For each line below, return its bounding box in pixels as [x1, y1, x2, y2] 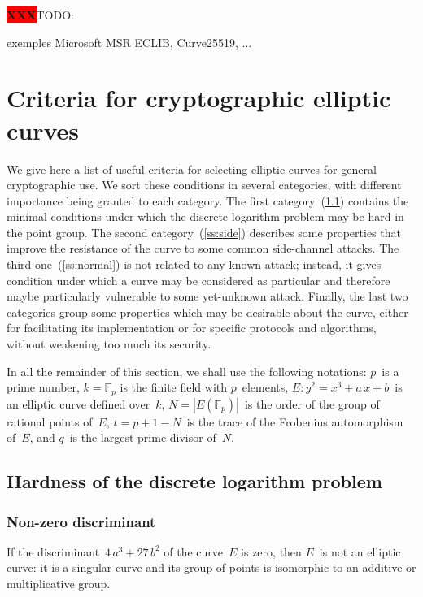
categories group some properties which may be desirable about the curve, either [7, 303, 408, 320]
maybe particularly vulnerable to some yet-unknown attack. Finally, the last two [7, 288, 408, 305]
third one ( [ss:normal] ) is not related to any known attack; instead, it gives [7, 256, 382, 273]
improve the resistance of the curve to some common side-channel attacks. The [7, 240, 399, 257]
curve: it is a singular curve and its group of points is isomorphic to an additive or [7, 559, 416, 576]
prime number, [7, 379, 80, 396]
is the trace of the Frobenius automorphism [186, 413, 403, 430]
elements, [242, 379, 289, 396]
